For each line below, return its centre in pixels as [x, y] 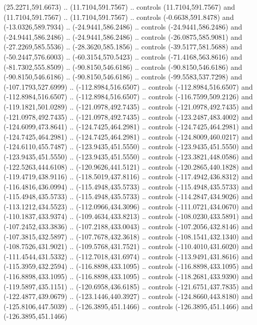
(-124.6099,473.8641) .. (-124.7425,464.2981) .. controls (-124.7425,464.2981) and [128, 127]
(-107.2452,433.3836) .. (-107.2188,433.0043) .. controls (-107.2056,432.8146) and [128, 226]
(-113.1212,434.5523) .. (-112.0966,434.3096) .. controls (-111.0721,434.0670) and [128, 206]
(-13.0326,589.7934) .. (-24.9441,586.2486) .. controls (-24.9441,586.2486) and [123, 27]
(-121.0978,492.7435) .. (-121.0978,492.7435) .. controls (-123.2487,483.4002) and [128, 116]
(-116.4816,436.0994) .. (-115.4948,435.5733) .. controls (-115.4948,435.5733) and [128, 186]
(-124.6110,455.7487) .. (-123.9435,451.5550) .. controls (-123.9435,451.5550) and [128, 146]
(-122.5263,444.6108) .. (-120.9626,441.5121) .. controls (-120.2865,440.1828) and [128, 166]
